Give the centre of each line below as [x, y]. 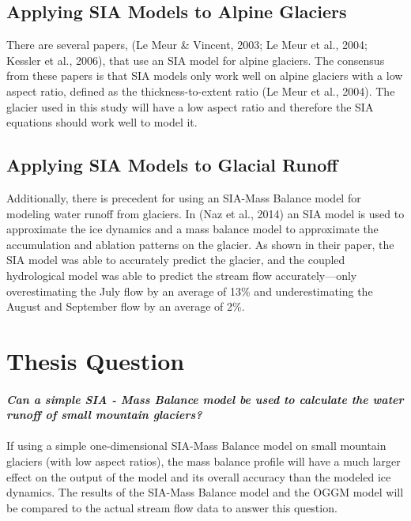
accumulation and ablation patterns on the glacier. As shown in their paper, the [200, 244]
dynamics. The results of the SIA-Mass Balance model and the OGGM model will [205, 492]
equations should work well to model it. [102, 122]
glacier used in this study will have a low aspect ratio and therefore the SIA [190, 106]
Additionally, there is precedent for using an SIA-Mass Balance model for [184, 197]
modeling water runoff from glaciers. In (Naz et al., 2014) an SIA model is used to [205, 213]
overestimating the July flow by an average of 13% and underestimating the [190, 291]
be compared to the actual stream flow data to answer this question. [172, 507]
